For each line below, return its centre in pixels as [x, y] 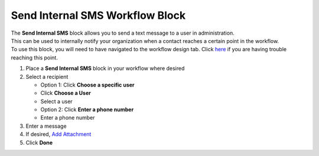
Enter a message [46, 126]
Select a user [57, 101]
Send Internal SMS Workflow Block [98, 15]
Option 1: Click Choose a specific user [88, 85]
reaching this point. [35, 57]
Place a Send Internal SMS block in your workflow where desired [105, 68]
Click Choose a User [66, 93]
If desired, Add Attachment [58, 134]
